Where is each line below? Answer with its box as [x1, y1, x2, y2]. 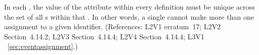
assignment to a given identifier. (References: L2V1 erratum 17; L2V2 [4, 21, 221, 32]
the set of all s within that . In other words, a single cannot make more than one [4, 11, 254, 22]
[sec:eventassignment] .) [8, 41, 78, 51]
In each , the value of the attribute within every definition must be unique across [4, 2, 255, 12]
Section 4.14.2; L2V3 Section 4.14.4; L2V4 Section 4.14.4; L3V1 [4, 31, 205, 41]
